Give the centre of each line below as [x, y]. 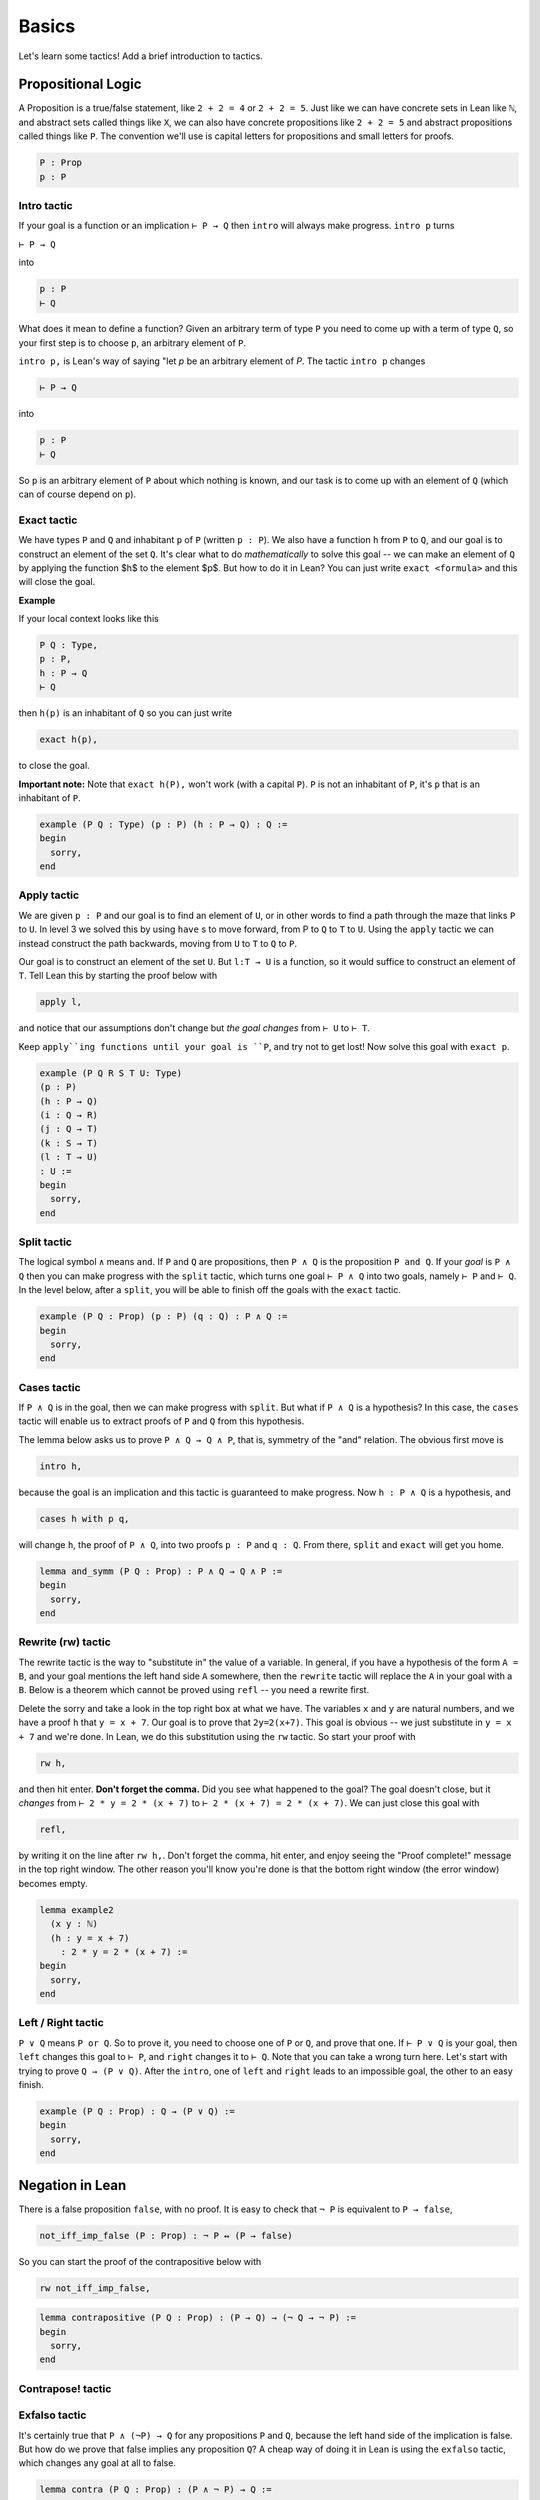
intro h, [61, 1466]
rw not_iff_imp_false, [95, 2288]
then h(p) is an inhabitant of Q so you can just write [125, 713]
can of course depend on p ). [77, 494]
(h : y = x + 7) [90, 1938]
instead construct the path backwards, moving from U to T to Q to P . [157, 943]
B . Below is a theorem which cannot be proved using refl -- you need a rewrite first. [194, 1690]
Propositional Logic [80, 84]
